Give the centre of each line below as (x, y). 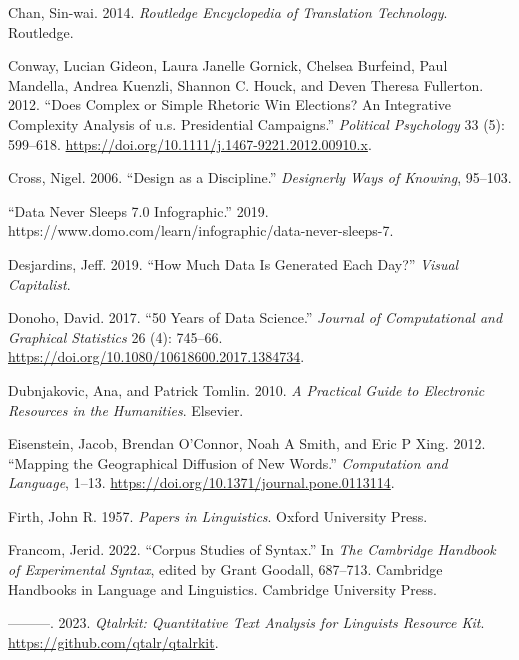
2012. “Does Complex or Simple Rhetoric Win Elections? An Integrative (230, 104)
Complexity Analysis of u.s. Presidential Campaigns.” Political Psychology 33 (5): (256, 123)
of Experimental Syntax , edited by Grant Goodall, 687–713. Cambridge (225, 569)
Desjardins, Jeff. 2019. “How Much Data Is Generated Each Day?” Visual (233, 263)
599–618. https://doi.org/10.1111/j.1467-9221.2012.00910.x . (190, 143)
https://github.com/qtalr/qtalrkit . (113, 641)
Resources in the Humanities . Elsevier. (126, 409)
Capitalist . (39, 283)
